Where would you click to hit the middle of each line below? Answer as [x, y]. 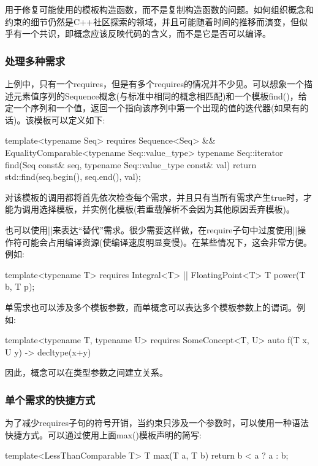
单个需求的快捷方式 [50, 399]
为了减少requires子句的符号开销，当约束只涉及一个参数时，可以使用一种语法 [157, 423]
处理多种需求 [35, 60]
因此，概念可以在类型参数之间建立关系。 [86, 372]
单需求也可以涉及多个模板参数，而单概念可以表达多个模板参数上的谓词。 [151, 307]
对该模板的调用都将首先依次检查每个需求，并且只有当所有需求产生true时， [154, 197]
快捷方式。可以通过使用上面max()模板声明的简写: [103, 434]
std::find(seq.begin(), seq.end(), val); [73, 177]
